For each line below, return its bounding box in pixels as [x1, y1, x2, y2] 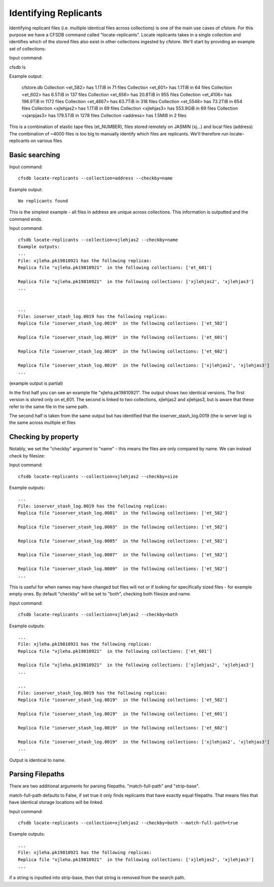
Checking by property [9, 433, 79, 441]
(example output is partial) [9, 380, 63, 386]
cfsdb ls [9, 64, 26, 70]
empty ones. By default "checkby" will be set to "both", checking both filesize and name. [9, 591, 191, 597]
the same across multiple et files [9, 420, 76, 426]
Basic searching [9, 150, 61, 159]
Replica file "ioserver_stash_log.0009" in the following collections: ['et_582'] [18, 566, 228, 572]
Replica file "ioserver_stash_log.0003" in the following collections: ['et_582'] [18, 524, 228, 530]
